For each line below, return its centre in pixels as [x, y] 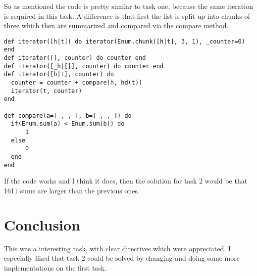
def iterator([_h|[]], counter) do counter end [84, 66]
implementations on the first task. [55, 267]
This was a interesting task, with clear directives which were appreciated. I [117, 248]
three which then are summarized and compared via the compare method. [116, 25]
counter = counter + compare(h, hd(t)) [77, 83]
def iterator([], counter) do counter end [75, 58]
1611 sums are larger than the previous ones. [72, 190]
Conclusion [42, 224]
